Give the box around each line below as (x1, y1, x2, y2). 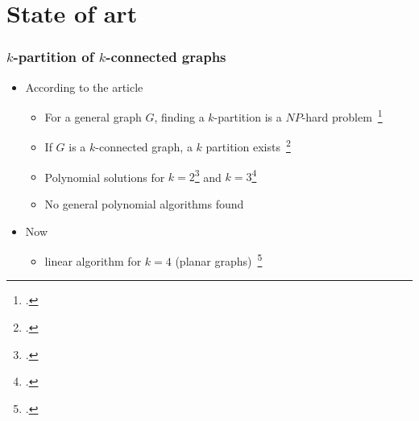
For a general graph (44, 108, 142, 125)
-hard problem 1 (301, 106, 383, 125)
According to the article (25, 78, 143, 95)
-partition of (13, 47, 94, 67)
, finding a (154, 108, 205, 125)
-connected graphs (106, 47, 226, 67)
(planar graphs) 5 (175, 250, 263, 269)
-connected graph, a (95, 138, 193, 155)
